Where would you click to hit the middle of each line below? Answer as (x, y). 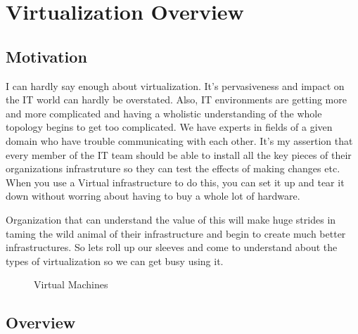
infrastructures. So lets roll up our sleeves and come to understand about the (172, 247)
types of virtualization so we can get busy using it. (115, 261)
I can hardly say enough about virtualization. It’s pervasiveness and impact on (175, 85)
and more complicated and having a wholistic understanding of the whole (164, 113)
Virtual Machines (71, 284)
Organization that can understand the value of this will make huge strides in (171, 219)
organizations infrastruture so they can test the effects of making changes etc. (173, 168)
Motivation (46, 56)
